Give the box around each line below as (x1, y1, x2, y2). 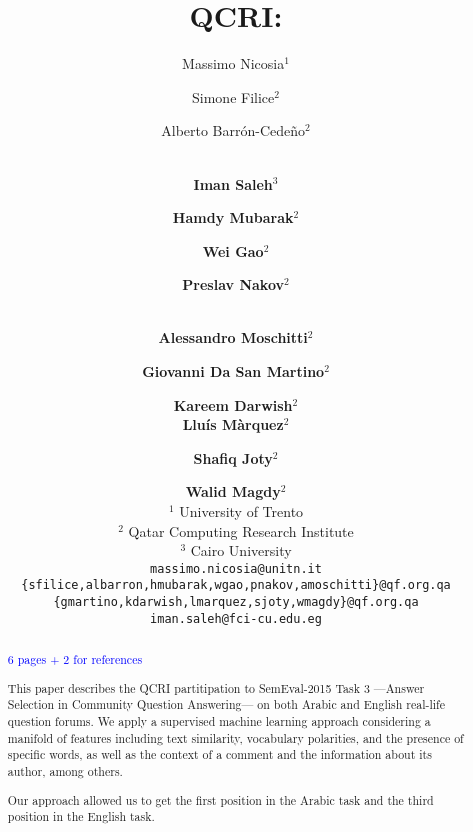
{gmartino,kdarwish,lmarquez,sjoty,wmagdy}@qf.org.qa (53, 595, 419, 610)
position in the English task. (7, 808, 155, 825)
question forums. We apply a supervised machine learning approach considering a (7, 713, 431, 730)
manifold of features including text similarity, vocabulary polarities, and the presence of (7, 729, 464, 746)
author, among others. (7, 763, 123, 780)
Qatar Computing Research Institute (128, 520, 354, 541)
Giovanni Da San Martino (142, 361, 325, 382)
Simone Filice (192, 86, 275, 107)
